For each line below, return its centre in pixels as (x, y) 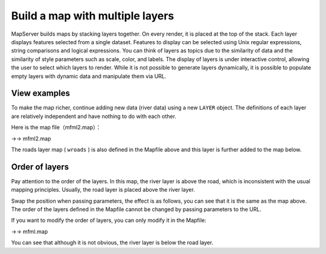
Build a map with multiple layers (93, 16)
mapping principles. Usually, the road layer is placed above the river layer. (103, 190)
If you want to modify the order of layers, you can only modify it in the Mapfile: (109, 220)
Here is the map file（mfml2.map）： (56, 128)
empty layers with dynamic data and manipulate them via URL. (89, 76)
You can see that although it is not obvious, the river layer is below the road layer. (112, 243)
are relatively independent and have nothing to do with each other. (94, 116)
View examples (41, 93)
